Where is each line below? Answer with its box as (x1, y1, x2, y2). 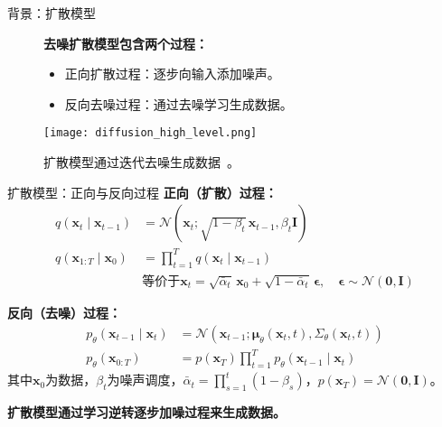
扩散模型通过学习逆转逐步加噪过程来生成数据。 (7, 403, 286, 422)
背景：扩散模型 (7, 4, 96, 22)
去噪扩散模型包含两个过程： (43, 33, 208, 52)
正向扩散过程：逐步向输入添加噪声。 (64, 64, 280, 83)
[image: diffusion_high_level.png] (43, 126, 258, 140)
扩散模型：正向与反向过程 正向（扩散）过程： (7, 182, 277, 201)
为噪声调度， (107, 370, 183, 389)
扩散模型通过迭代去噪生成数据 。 (43, 153, 240, 172)
